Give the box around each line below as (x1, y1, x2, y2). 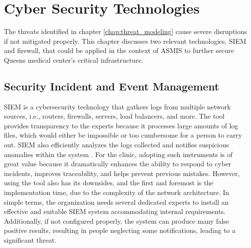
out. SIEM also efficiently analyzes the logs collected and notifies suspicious (4, 140, 229, 150)
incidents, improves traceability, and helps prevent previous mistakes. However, (4, 168, 240, 178)
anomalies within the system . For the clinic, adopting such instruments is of (4, 149, 233, 159)
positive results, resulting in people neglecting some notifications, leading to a (4, 225, 235, 235)
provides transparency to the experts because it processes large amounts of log (4, 120, 238, 130)
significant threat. (4, 235, 57, 245)
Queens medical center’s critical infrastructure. (4, 54, 143, 65)
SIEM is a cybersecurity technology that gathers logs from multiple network (4, 101, 231, 111)
